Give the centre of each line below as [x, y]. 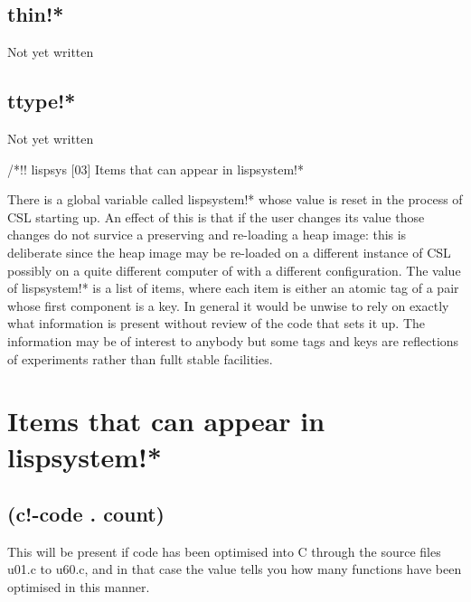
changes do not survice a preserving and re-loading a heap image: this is [207, 235]
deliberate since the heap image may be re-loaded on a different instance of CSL [229, 252]
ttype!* [42, 101]
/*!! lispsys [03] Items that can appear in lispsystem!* [156, 169]
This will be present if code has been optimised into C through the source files [224, 551]
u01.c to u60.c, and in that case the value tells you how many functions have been [235, 569]
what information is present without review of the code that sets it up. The [217, 323]
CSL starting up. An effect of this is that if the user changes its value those [216, 216]
